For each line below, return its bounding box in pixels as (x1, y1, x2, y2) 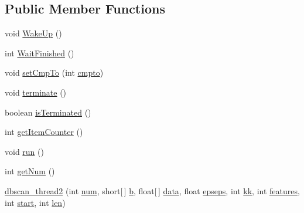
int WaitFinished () (5, 46, 74, 59)
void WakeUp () (5, 27, 62, 39)
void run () (5, 145, 44, 157)
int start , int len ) (5, 196, 66, 208)
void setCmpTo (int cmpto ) (5, 66, 104, 79)
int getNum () (5, 165, 55, 177)
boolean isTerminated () (5, 106, 91, 118)
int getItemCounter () (5, 126, 83, 138)
